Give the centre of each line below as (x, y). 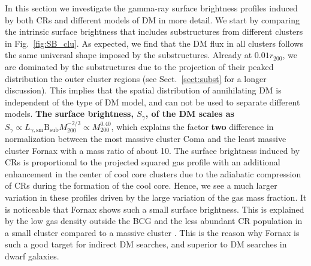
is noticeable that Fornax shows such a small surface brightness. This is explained (155, 209)
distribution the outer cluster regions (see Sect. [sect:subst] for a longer (136, 78)
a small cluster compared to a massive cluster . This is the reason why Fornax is (152, 232)
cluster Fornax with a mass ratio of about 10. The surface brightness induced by (153, 150)
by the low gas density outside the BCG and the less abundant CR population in (154, 221)
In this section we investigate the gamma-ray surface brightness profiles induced (151, 8)
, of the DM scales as (190, 114)
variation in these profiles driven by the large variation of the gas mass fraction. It (156, 197)
